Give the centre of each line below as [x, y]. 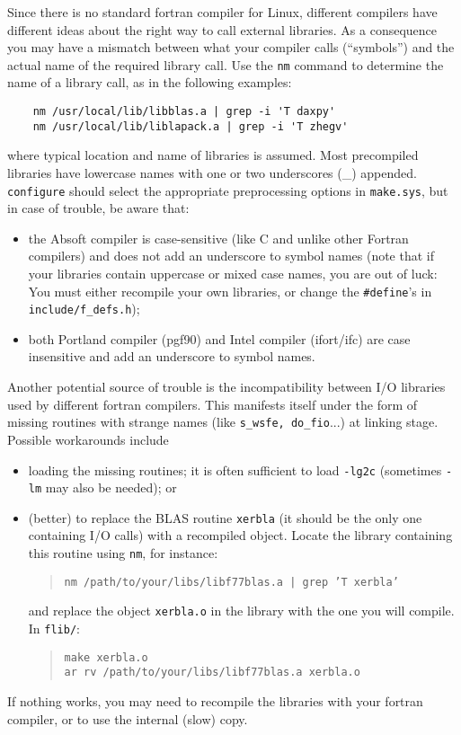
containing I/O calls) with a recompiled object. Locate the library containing [240, 535]
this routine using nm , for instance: [123, 553]
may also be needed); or [111, 487]
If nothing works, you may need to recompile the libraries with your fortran [215, 701]
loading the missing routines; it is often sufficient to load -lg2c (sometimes [235, 469]
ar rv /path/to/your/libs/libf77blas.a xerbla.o [212, 673]
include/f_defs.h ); [84, 309]
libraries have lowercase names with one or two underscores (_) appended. [212, 172]
